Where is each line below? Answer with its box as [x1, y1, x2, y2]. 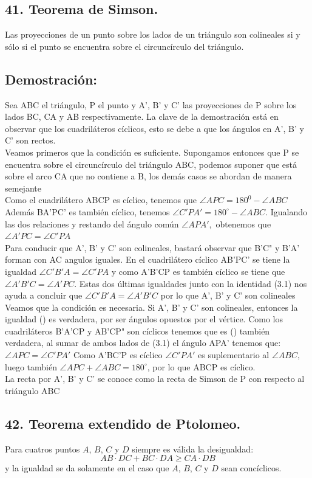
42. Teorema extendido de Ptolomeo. [5, 414, 241, 432]
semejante [5, 181, 41, 194]
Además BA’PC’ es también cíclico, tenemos [5, 205, 170, 218]
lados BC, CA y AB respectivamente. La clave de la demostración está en [5, 110, 279, 123]
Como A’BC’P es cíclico [73, 348, 163, 361]
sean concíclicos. [221, 462, 282, 474]
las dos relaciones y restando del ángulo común [5, 217, 179, 230]
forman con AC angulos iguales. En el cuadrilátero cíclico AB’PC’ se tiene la [5, 253, 290, 266]
